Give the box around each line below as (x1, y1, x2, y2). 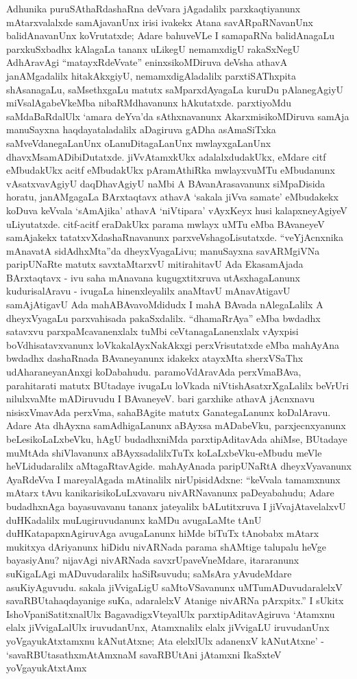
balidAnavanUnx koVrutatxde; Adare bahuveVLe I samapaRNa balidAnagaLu (6, 28, 335, 43)
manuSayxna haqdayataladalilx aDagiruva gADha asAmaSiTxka (6, 122, 276, 137)
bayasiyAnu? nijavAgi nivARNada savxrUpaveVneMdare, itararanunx (6, 553, 299, 567)
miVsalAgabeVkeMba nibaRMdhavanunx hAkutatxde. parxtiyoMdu (6, 95, 292, 110)
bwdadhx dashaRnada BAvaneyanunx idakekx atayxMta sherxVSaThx (6, 351, 304, 365)
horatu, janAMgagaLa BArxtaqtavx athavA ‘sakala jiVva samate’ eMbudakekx (6, 189, 338, 204)
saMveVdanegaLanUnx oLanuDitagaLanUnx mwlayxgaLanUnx (6, 135, 271, 150)
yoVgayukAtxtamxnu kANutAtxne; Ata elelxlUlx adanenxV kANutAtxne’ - (6, 633, 324, 647)
